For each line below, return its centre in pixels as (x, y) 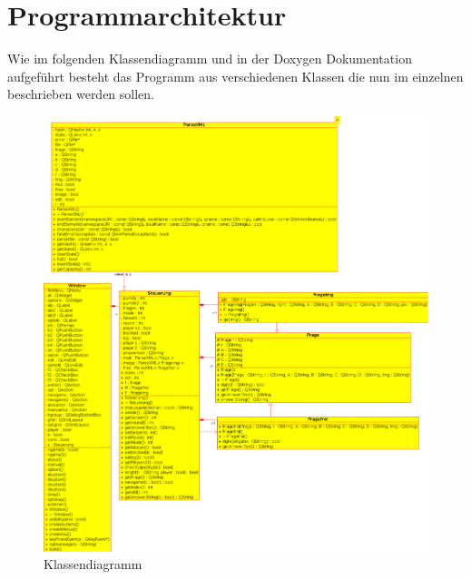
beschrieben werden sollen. (81, 94)
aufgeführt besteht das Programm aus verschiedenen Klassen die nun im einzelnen (235, 76)
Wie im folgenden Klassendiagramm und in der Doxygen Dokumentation (210, 59)
